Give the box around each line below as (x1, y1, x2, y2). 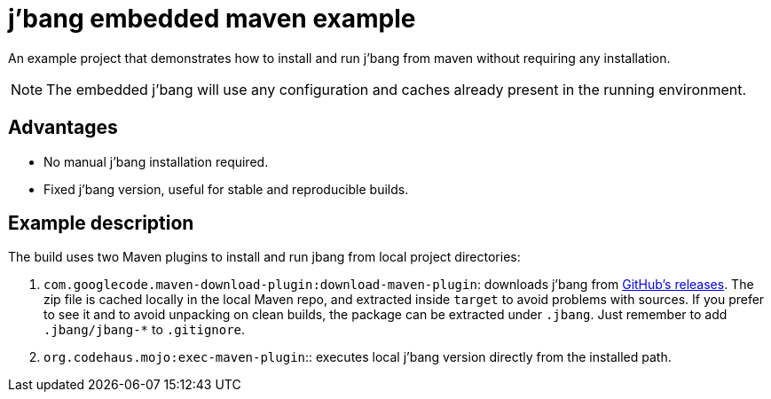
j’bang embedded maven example (8, 4, 416, 34)
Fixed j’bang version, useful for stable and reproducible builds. (43, 181, 409, 197)
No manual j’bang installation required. (43, 153, 269, 169)
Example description (8, 212, 194, 235)
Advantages (8, 116, 118, 139)
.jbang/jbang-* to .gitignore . (43, 322, 246, 338)
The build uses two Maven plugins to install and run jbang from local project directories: (8, 249, 521, 265)
